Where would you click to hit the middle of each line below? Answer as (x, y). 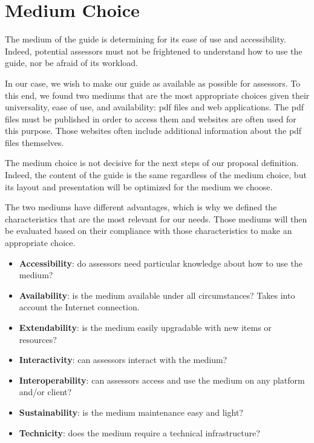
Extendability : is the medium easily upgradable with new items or (145, 327)
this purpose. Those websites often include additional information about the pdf (153, 131)
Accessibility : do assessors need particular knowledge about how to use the (161, 263)
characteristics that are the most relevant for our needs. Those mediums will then (156, 218)
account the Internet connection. (79, 307)
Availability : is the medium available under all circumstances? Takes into (157, 295)
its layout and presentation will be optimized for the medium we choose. (139, 186)
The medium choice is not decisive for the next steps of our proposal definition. (152, 163)
